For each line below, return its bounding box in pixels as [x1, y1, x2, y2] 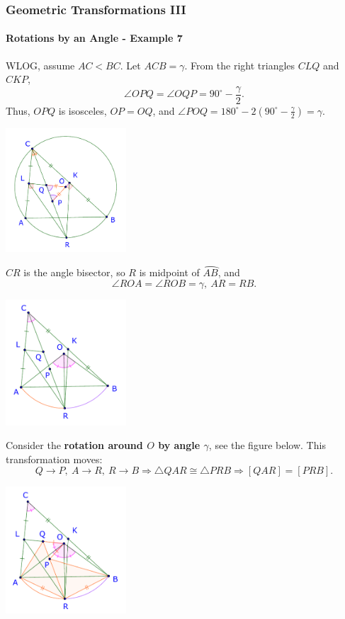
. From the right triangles [184, 57, 295, 72]
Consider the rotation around [6, 438, 143, 453]
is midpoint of [139, 265, 200, 280]
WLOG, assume [6, 57, 75, 72]
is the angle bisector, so [23, 265, 125, 280]
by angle [158, 438, 200, 453]
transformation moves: [6, 451, 103, 466]
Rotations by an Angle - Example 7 [6, 30, 183, 45]
